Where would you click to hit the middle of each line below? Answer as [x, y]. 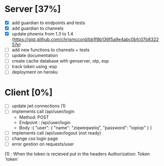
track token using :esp [34, 66]
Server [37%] [33, 9]
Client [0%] [29, 92]
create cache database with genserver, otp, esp [60, 61]
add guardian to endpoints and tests [49, 23]
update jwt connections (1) [39, 106]
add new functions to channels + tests [50, 50]
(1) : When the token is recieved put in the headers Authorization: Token [77, 154]
